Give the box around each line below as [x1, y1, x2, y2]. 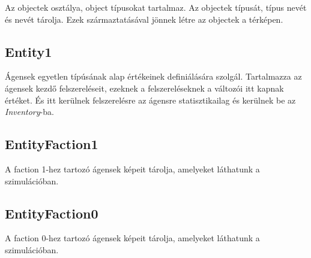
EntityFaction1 [5, 135, 98, 153]
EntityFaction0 [5, 204, 98, 222]
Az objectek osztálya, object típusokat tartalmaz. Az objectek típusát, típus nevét [5, 1, 307, 13]
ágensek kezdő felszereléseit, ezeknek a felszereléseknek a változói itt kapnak [5, 81, 284, 94]
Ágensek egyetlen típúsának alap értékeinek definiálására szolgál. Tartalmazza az [5, 70, 302, 83]
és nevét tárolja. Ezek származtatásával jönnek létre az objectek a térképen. [5, 13, 283, 25]
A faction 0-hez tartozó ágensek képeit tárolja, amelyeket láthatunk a [5, 232, 260, 244]
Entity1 [5, 42, 52, 60]
